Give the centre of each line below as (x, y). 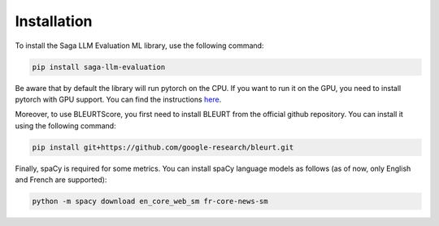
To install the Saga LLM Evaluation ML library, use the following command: (139, 46)
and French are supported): (61, 180)
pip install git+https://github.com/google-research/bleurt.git (163, 147)
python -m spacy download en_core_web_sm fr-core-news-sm (150, 202)
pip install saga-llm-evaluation (99, 67)
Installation (54, 21)
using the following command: (66, 125)
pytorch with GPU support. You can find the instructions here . (118, 99)
